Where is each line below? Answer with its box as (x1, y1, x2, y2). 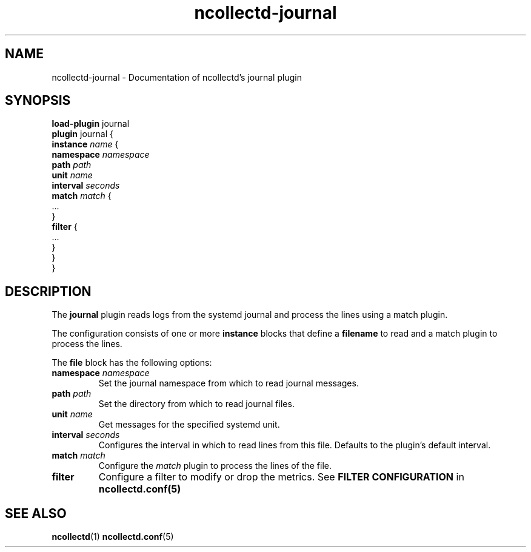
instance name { (52, 139, 119, 150)
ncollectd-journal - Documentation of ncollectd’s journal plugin (52, 72, 302, 82)
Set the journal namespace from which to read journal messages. (98, 378, 359, 389)
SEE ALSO (5, 505, 67, 521)
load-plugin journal (52, 118, 130, 129)
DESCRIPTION (5, 283, 92, 299)
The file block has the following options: (52, 357, 212, 368)
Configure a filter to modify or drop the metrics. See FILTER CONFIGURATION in (98, 471, 464, 483)
